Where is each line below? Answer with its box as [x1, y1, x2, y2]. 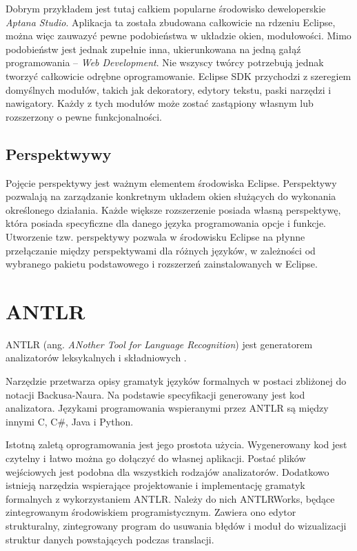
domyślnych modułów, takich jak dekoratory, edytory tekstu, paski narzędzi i [6, 82, 331, 97]
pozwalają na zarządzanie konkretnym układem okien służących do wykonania [6, 189, 336, 203]
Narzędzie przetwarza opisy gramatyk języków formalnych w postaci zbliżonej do [6, 374, 347, 388]
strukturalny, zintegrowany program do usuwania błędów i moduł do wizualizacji [6, 518, 347, 532]
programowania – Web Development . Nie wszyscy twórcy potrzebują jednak [6, 55, 324, 70]
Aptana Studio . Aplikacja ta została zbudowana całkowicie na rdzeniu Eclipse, [6, 14, 336, 29]
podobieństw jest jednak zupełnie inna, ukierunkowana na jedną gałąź [6, 41, 301, 56]
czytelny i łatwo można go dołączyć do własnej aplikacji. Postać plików [6, 450, 306, 465]
